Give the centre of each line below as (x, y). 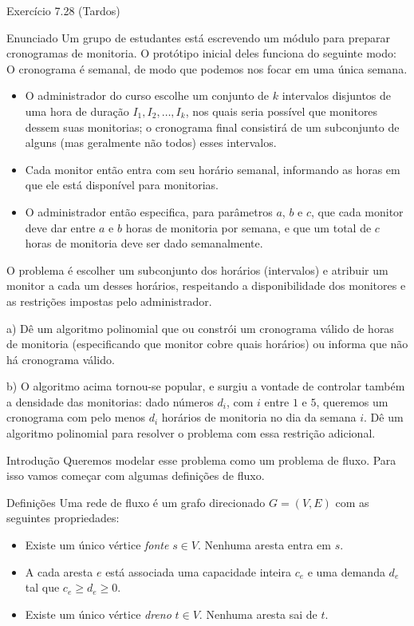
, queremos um (352, 401)
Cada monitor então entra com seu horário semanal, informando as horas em (213, 169)
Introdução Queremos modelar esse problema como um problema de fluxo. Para (201, 460)
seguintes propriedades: (63, 518)
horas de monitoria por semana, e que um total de (248, 227)
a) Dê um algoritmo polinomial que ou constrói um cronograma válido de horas (200, 328)
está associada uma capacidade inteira (198, 571)
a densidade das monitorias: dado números (110, 401)
